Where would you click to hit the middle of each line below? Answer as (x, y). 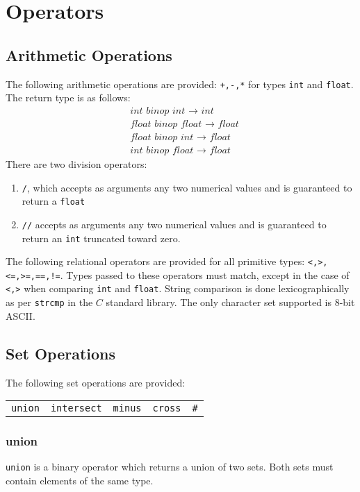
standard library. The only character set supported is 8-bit (230, 302)
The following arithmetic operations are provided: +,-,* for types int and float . (180, 84)
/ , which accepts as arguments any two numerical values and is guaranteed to (187, 187)
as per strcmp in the (49, 302)
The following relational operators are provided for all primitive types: (155, 261)
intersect (76, 408)
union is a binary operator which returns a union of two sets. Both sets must (170, 467)
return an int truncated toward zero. (101, 238)
